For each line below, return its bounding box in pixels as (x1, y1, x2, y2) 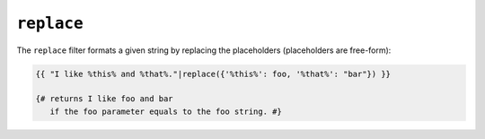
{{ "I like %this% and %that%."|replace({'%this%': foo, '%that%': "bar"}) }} (35, 68, 391, 79)
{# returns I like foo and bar (35, 94, 174, 104)
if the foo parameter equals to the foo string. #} (49, 106, 282, 117)
